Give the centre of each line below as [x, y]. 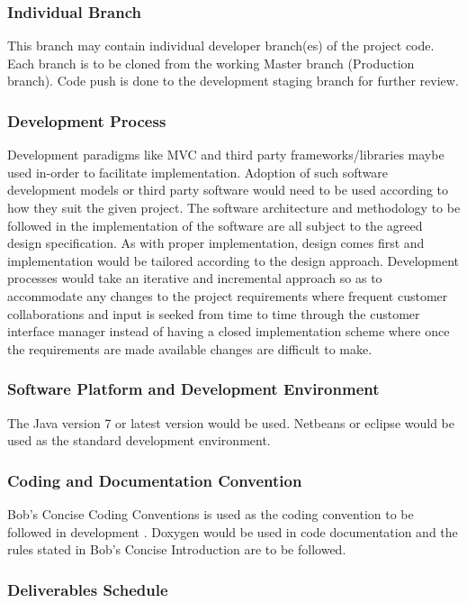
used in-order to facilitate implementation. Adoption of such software [198, 172]
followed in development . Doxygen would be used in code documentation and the [233, 531]
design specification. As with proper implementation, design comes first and [216, 243]
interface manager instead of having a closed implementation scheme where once [229, 331]
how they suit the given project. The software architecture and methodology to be [234, 207]
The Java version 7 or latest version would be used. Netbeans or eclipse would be [231, 422]
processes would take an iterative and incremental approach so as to [195, 278]
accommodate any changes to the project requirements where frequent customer [228, 295]
